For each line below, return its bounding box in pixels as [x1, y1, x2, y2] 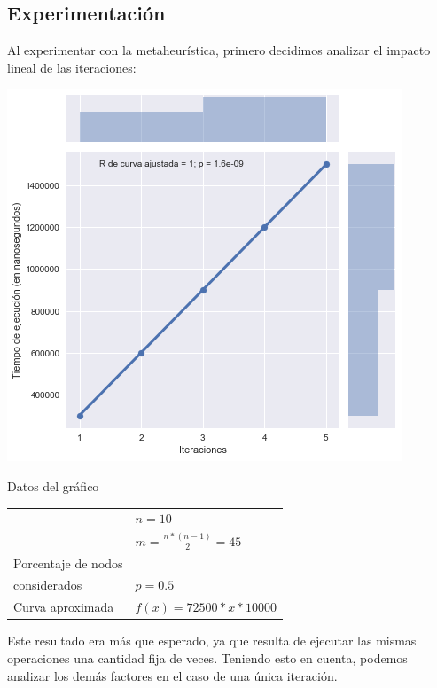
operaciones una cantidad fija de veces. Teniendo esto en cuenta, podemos [7, 649, 408, 667]
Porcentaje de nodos [13, 553, 123, 572]
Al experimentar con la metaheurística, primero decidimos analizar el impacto [7, 41, 431, 59]
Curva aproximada [13, 598, 114, 616]
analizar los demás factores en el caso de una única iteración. [7, 666, 338, 684]
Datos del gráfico [7, 476, 99, 495]
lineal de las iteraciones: [7, 58, 137, 76]
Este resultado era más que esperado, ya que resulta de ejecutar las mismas [7, 631, 417, 650]
